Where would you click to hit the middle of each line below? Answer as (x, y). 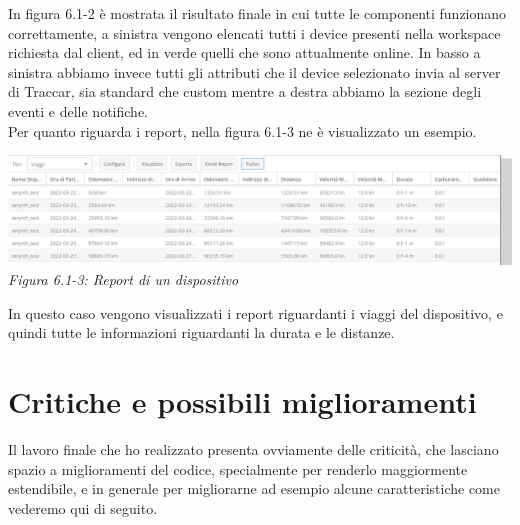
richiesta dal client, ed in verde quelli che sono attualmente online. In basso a (244, 52)
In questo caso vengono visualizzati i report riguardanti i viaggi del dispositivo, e (255, 312)
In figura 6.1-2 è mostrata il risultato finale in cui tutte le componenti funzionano (257, 13)
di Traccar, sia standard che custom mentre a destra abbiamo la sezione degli (245, 91)
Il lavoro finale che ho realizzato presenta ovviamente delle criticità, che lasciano (253, 448)
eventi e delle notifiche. (78, 110)
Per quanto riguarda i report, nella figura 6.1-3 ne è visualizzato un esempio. (242, 130)
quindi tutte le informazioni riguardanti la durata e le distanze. (201, 332)
